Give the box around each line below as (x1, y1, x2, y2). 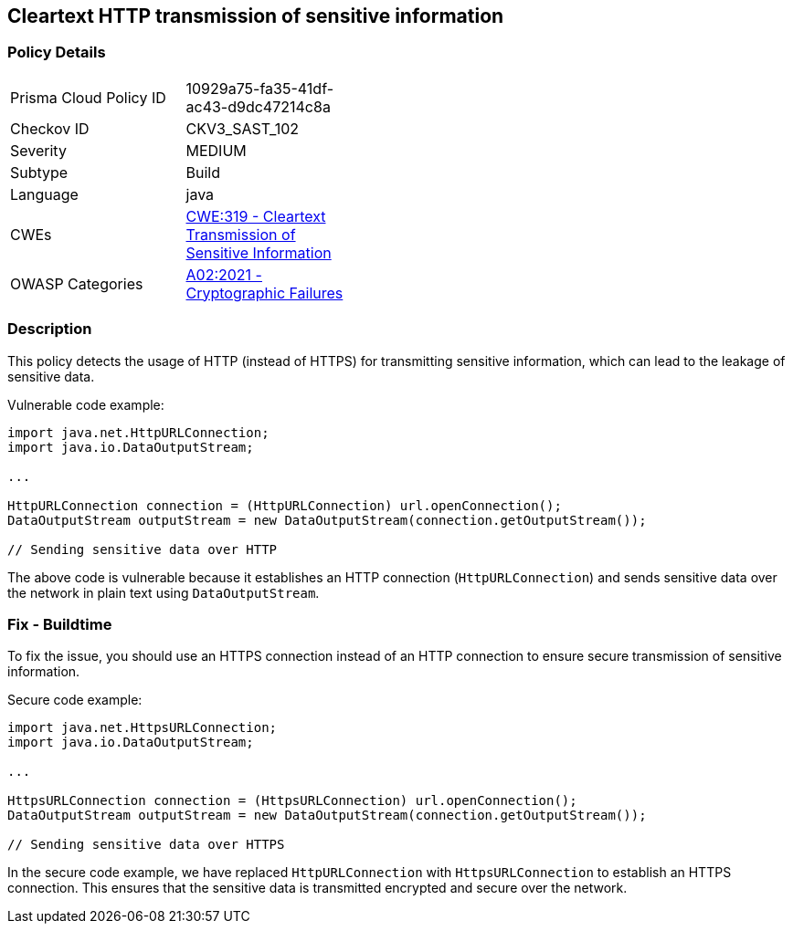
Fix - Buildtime (7, 614, 112, 633)
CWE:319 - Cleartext (185, 206, 326, 225)
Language (10, 184, 79, 204)
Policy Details (7, 43, 106, 62)
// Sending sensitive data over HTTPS (7, 837, 285, 853)
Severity (10, 141, 67, 160)
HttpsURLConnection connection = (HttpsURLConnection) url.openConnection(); (7, 793, 577, 809)
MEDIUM (185, 141, 247, 160)
